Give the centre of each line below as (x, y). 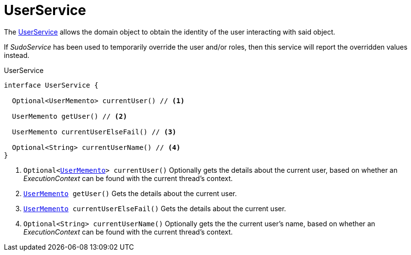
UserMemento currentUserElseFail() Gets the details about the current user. (155, 208)
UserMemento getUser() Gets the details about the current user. (130, 193)
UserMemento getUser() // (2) (69, 116)
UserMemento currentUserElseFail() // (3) (94, 132)
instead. (17, 55)
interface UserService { (51, 85)
